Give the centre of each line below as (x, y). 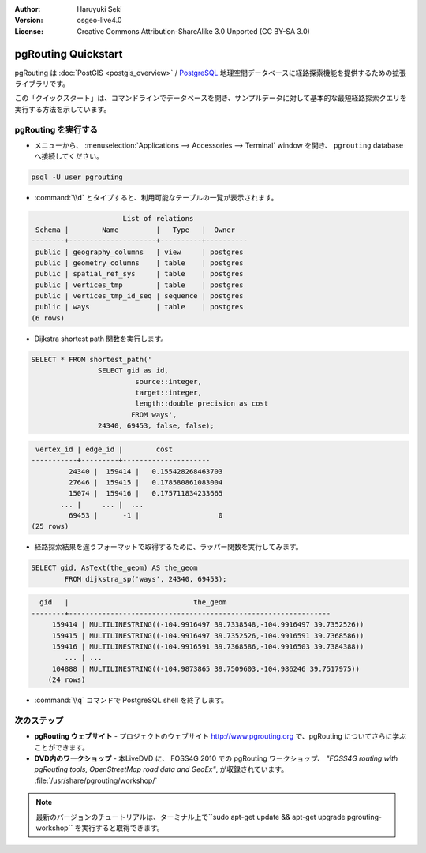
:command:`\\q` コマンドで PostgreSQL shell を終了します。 (131, 700)
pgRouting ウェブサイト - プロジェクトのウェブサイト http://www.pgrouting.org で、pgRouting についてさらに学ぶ (220, 736)
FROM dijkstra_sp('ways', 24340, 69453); (146, 579)
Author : (28, 9)
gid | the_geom (133, 602)
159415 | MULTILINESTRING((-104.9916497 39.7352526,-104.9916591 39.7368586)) (208, 636)
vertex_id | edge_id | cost (105, 449)
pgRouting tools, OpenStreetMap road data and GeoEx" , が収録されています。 (161, 769)
